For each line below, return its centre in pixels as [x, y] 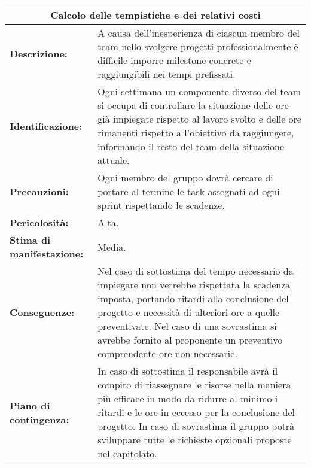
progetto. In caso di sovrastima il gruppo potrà [196, 426]
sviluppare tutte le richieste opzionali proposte [195, 440]
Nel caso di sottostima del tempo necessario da [196, 271]
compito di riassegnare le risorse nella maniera [194, 385]
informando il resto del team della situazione [191, 146]
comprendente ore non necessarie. [167, 353]
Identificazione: [46, 126]
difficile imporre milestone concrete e [174, 60]
